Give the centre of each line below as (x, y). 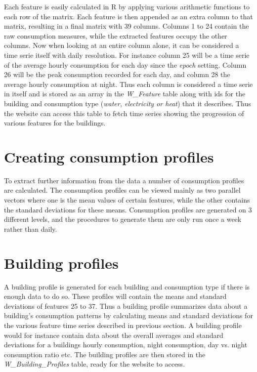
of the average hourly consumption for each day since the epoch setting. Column (125, 64)
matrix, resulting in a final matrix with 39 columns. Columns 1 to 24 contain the (127, 26)
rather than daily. (31, 228)
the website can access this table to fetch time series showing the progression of (124, 113)
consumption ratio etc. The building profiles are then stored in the (105, 354)
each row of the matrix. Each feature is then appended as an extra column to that (128, 16)
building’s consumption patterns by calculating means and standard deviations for (128, 315)
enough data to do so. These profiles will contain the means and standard (115, 296)
